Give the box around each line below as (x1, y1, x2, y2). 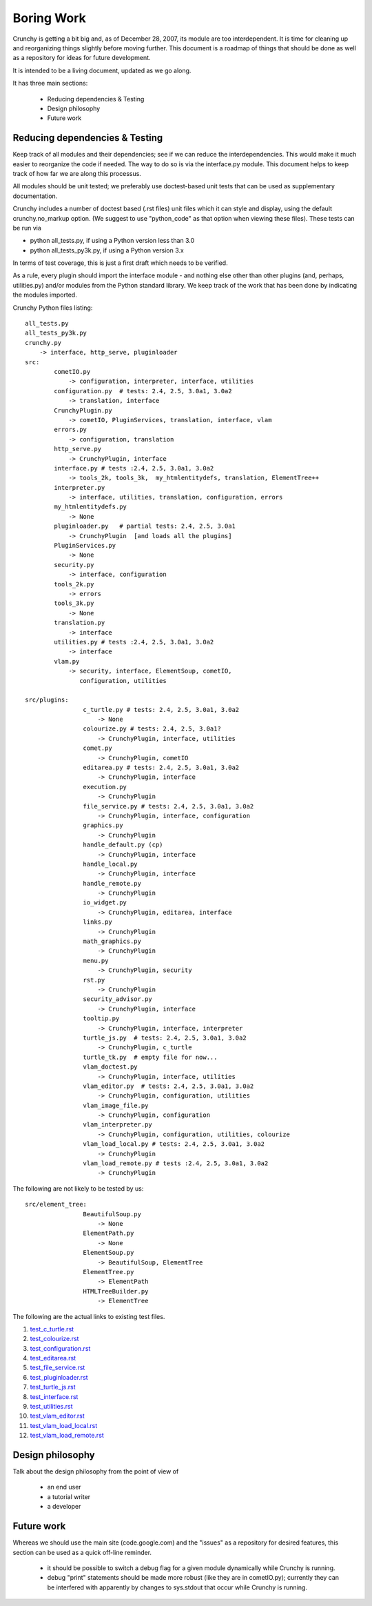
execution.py (83, 783, 127, 791)
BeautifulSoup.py (83, 1210, 141, 1218)
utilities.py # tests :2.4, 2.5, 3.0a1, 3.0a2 (54, 638, 214, 646)
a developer (47, 1503, 81, 1511)
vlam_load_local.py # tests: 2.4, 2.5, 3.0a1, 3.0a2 (83, 1140, 265, 1148)
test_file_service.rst (30, 1363, 85, 1372)
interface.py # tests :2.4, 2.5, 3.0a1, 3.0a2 (54, 464, 214, 472)
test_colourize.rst (30, 1335, 79, 1343)
